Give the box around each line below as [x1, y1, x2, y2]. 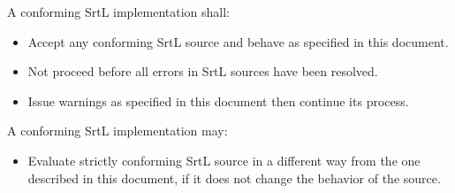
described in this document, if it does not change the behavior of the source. [27, 168, 441, 187]
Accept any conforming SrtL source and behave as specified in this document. [27, 32, 449, 50]
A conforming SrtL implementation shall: [7, 3, 230, 20]
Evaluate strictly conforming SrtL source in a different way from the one [27, 151, 421, 169]
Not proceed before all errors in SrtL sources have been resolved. [27, 62, 378, 81]
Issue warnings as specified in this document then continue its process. [27, 91, 409, 110]
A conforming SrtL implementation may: [7, 121, 228, 140]
